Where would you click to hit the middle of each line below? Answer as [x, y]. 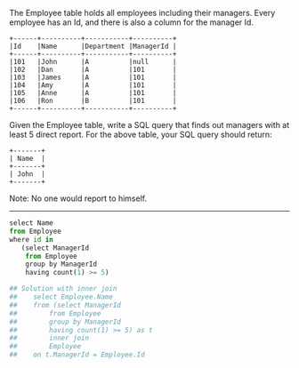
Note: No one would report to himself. [78, 198]
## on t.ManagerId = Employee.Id [77, 355]
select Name [31, 223]
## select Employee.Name [61, 297]
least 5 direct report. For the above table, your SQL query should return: [141, 134]
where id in [31, 239]
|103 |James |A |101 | [93, 77]
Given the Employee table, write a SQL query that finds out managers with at [149, 125]
